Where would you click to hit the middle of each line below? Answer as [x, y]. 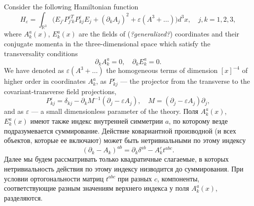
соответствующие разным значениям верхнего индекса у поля [97, 188]
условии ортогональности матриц [54, 178]
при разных [135, 178]
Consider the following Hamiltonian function [71, 6]
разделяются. [23, 197]
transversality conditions [41, 53]
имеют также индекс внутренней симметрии [97, 121]
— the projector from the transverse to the [185, 81]
